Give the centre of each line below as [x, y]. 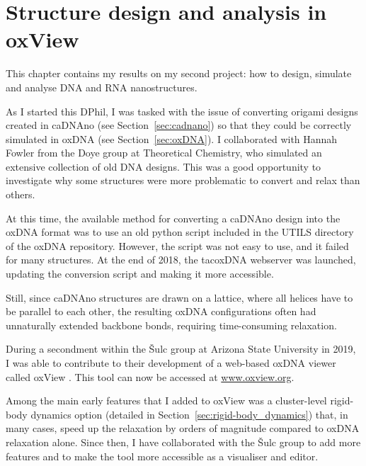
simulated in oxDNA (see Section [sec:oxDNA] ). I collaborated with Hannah [172, 138]
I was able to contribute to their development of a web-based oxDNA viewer [171, 363]
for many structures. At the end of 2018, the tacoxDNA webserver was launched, [181, 260]
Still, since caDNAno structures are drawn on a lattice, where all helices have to [179, 297]
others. [21, 194]
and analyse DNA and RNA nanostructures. [102, 87]
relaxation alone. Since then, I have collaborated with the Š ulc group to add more [183, 442]
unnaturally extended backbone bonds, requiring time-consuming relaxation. [171, 325]
